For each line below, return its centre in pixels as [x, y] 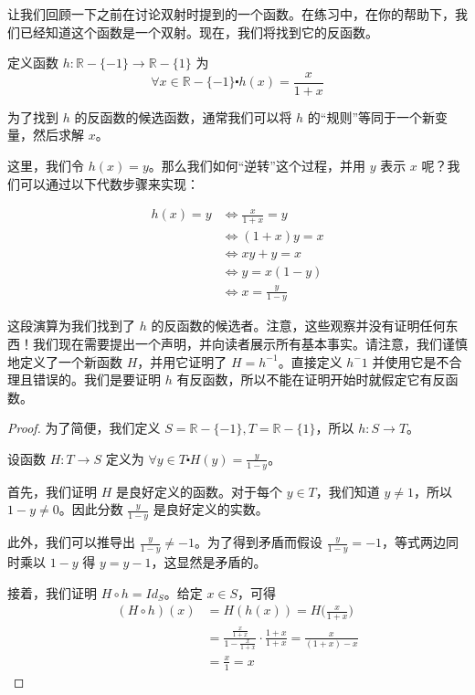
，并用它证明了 [182, 361]
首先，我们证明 [52, 491]
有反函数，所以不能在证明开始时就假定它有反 [311, 379]
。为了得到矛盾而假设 [259, 542]
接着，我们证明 [52, 592]
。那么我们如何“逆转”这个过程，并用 [257, 166]
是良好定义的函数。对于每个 [199, 491]
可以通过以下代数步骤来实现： [109, 183]
